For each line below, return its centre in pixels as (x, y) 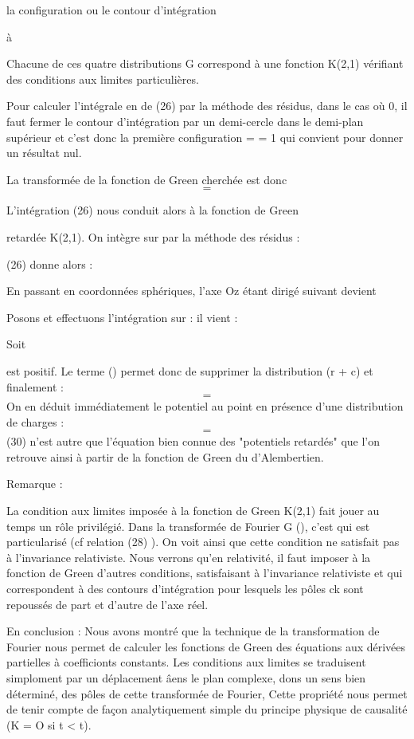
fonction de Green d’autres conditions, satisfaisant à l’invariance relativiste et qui (205, 573)
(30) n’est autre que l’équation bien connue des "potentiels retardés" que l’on (193, 441)
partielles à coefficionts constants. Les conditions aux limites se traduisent (186, 662)
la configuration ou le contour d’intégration (111, 10)
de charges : (35, 421)
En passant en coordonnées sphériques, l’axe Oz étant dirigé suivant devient (191, 291)
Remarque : (35, 483)
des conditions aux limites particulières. (103, 79)
